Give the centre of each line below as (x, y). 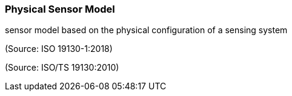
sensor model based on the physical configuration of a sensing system (146, 30)
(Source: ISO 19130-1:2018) (59, 49)
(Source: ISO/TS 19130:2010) (62, 68)
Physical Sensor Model (60, 9)
